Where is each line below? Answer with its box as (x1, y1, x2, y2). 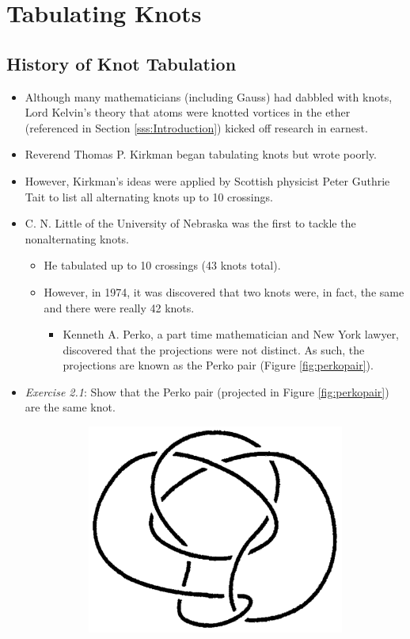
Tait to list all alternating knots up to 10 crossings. (25, 188, 273, 205)
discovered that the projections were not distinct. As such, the (63, 341, 365, 358)
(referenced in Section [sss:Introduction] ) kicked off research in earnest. (25, 119, 368, 136)
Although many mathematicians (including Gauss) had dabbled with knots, (25, 88, 393, 105)
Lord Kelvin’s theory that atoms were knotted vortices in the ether (25, 104, 351, 121)
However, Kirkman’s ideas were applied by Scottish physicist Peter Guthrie (25, 172, 390, 189)
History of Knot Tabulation (6, 51, 237, 75)
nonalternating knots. (25, 230, 130, 247)
